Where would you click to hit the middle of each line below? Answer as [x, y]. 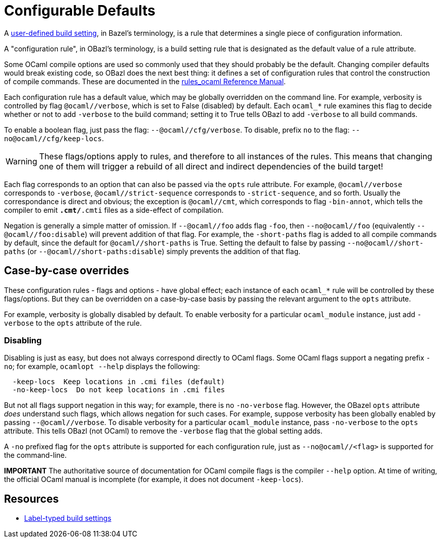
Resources [31, 499]
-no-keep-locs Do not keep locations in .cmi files [119, 390]
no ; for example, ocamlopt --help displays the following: [102, 367]
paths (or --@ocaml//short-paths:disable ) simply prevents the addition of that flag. [152, 251]
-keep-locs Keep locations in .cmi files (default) [119, 382]
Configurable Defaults [80, 11]
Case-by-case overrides [67, 271]
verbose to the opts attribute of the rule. [73, 323]
